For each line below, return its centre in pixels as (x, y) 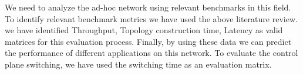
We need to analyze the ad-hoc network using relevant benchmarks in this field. (148, 7)
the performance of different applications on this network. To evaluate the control (151, 53)
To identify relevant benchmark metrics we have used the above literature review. (151, 18)
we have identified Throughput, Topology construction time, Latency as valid (144, 30)
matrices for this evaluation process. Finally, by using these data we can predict (148, 41)
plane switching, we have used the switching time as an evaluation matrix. (138, 64)
